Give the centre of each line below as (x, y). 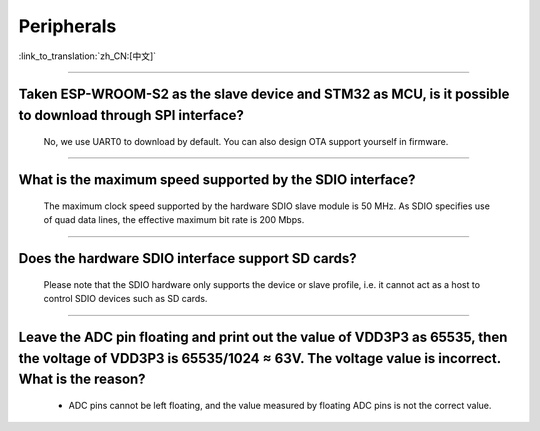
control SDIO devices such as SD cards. (125, 299)
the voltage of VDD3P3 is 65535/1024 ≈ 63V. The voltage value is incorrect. (260, 358)
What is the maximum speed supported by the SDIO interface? (217, 180)
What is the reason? (82, 379)
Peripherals (67, 26)
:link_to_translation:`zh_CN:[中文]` (87, 56)
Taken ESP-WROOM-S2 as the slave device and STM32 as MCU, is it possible (264, 94)
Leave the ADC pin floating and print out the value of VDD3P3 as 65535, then (263, 336)
